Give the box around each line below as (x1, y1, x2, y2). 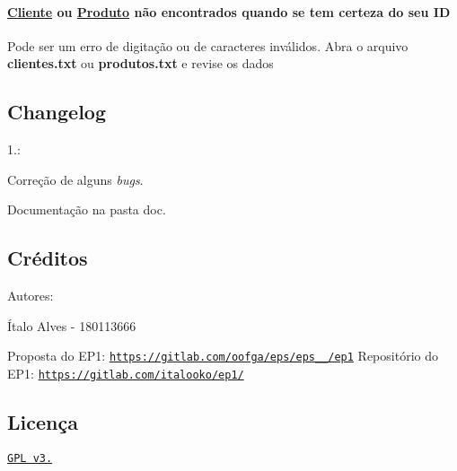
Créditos (7, 244, 88, 272)
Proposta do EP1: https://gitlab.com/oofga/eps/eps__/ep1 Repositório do (7, 346, 438, 365)
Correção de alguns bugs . (7, 170, 144, 188)
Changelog (7, 98, 107, 126)
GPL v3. (7, 451, 53, 465)
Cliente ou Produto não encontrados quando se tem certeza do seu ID (7, 2, 451, 21)
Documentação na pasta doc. (7, 200, 166, 219)
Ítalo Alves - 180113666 (7, 316, 136, 335)
